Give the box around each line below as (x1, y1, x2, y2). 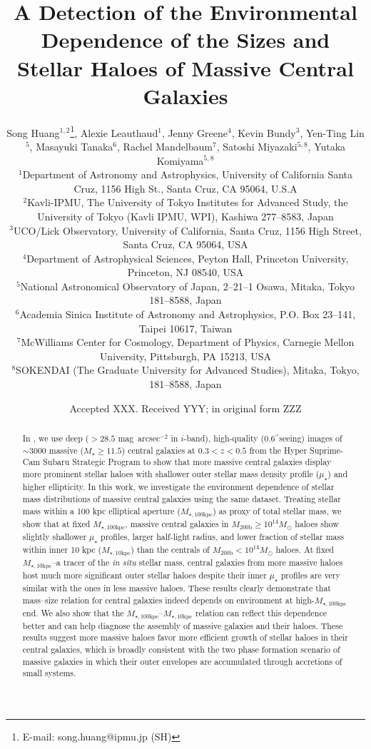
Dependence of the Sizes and (41, 25, 330, 54)
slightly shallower (22, 530, 87, 542)
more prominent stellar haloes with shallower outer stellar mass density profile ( (22, 467, 320, 479)
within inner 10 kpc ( (22, 543, 102, 555)
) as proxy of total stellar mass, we (213, 504, 342, 516)
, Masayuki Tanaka (29, 138, 113, 153)
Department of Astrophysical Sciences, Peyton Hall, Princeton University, (26, 250, 349, 265)
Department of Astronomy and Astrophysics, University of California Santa (22, 167, 353, 182)
